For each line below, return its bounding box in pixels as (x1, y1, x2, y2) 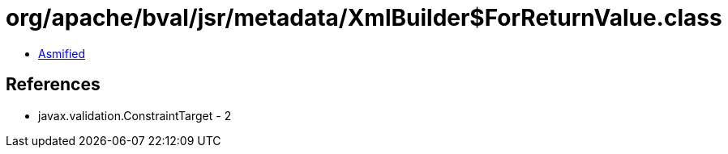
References (6, 74, 101, 95)
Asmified (38, 46, 86, 60)
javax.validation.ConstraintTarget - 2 (38, 108, 232, 123)
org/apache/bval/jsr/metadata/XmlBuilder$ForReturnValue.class (6, 4, 722, 31)
